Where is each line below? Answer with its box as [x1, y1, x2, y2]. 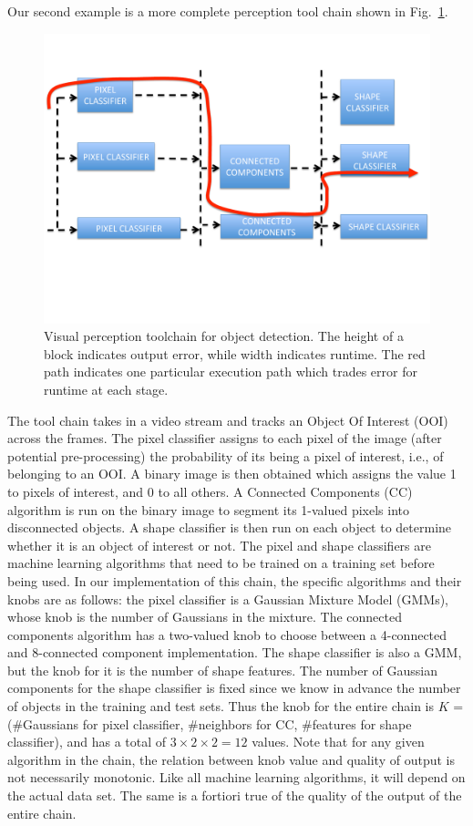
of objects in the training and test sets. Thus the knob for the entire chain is [7, 697, 435, 716]
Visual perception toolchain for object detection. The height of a [44, 326, 404, 346]
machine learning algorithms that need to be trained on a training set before [7, 553, 435, 573]
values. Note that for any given [252, 732, 425, 751]
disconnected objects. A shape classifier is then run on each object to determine [7, 518, 452, 537]
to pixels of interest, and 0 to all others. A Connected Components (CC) [7, 481, 413, 501]
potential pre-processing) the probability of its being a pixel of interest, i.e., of [7, 446, 444, 465]
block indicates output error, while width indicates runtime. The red [44, 344, 426, 363]
